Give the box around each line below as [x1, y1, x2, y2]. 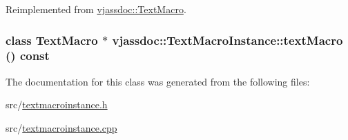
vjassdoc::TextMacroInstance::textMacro [112, 31, 343, 48]
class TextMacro [6, 31, 98, 48]
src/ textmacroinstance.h [6, 97, 108, 112]
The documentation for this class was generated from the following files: [6, 74, 310, 88]
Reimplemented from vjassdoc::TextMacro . [6, 2, 186, 16]
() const [6, 47, 50, 64]
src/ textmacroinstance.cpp [6, 120, 117, 134]
